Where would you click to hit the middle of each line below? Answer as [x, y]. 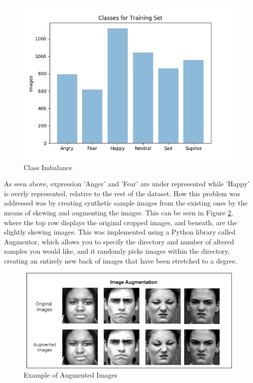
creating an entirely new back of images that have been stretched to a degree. [121, 260]
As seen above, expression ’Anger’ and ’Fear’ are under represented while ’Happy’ [127, 184]
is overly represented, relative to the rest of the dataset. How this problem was [122, 193]
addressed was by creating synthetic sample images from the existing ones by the [126, 203]
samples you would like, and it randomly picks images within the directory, [117, 251]
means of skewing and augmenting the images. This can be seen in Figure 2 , [119, 212]
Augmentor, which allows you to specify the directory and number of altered [119, 241]
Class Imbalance [48, 167]
